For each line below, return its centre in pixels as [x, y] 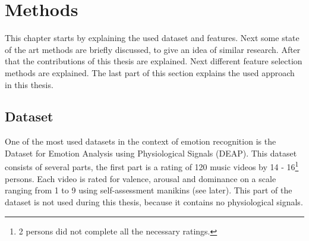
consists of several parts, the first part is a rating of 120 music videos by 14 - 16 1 [152, 166]
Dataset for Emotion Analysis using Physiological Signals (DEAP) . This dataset [151, 153]
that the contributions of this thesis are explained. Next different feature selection [154, 61]
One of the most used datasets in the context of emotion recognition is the [141, 141]
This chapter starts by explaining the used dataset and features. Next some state [152, 38]
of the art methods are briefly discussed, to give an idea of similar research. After [153, 49]
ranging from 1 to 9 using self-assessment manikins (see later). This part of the [149, 190]
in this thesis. [29, 84]
